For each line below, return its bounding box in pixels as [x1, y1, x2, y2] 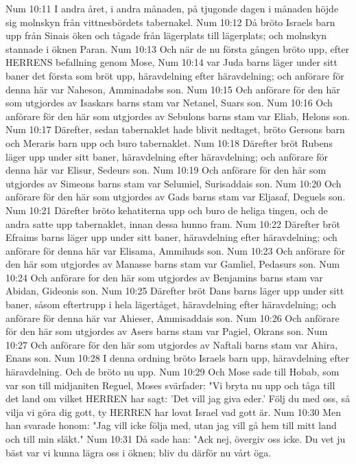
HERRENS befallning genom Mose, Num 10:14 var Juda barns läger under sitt [5, 55, 338, 69]
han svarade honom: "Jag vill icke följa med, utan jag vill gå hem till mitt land [5, 418, 337, 432]
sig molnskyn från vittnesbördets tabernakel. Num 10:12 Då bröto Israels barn [5, 14, 335, 29]
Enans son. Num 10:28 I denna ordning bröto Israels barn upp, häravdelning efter [5, 351, 349, 365]
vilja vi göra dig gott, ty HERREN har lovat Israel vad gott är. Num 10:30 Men [5, 404, 342, 419]
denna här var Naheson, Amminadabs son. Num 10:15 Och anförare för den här [5, 82, 340, 96]
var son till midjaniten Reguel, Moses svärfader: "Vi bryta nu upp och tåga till [5, 378, 335, 392]
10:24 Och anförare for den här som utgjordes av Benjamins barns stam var [5, 270, 323, 284]
